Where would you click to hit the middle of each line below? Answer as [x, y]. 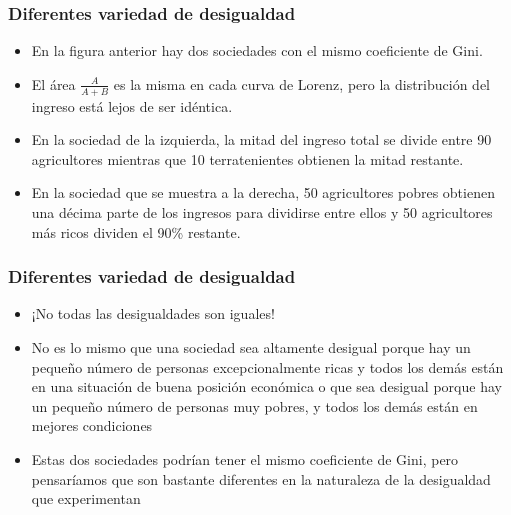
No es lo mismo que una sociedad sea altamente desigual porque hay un [251, 347]
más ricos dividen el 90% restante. [136, 231]
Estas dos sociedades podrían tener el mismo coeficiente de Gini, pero [245, 458]
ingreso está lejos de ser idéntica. [132, 105]
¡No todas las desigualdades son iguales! [153, 313]
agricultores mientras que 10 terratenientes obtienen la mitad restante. [247, 158]
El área [53, 83]
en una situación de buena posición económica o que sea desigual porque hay [266, 386]
